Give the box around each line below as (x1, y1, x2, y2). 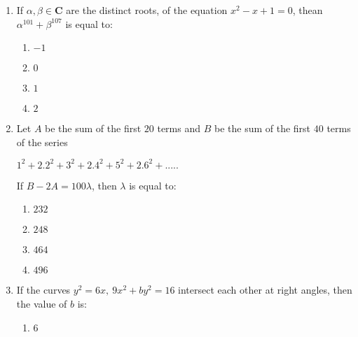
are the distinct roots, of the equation (66, 3, 228, 17)
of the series (16, 134, 68, 149)
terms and (157, 121, 201, 136)
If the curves (16, 282, 71, 297)
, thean (292, 3, 323, 17)
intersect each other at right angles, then (178, 282, 352, 297)
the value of (16, 296, 67, 311)
